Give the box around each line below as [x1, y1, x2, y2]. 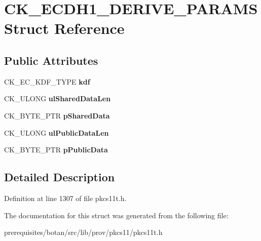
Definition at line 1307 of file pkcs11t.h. [4, 192, 127, 203]
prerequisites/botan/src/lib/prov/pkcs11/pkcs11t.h [4, 227, 163, 237]
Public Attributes [4, 52, 98, 68]
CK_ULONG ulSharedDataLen [4, 93, 111, 104]
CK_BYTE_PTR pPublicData [4, 144, 108, 155]
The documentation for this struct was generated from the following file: [4, 210, 229, 220]
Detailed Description [4, 169, 115, 185]
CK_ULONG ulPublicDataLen [4, 127, 109, 138]
